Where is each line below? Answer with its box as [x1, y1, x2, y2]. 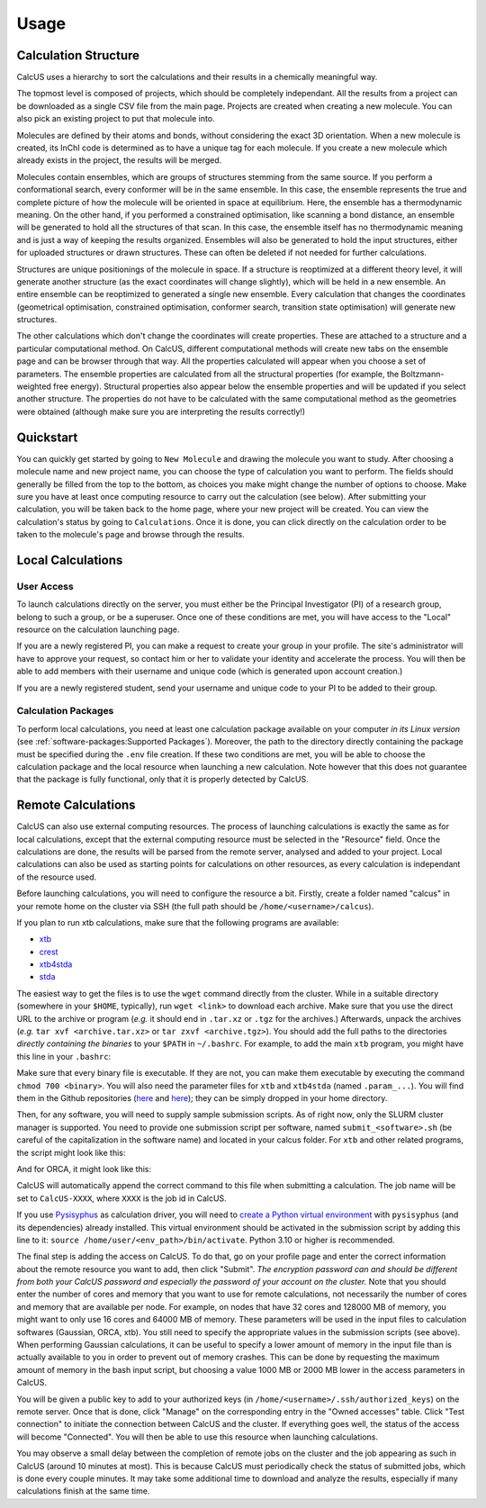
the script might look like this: [16, 1147, 126, 1158]
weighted [16, 381, 51, 392]
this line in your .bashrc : [16, 1051, 112, 1061]
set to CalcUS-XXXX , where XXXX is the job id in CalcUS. [16, 1193, 227, 1204]
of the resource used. [16, 871, 97, 882]
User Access [16, 580, 74, 592]
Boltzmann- [400, 368, 445, 379]
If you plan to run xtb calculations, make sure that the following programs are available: [16, 917, 339, 927]
